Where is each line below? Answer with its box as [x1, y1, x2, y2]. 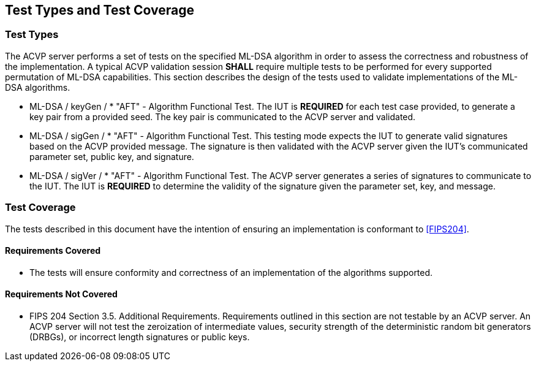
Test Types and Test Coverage [5, 2, 194, 18]
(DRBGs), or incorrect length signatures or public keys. [29, 331, 250, 342]
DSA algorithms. [5, 82, 70, 93]
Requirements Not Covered [5, 289, 118, 300]
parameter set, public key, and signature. [29, 151, 194, 162]
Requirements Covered [5, 245, 101, 256]
